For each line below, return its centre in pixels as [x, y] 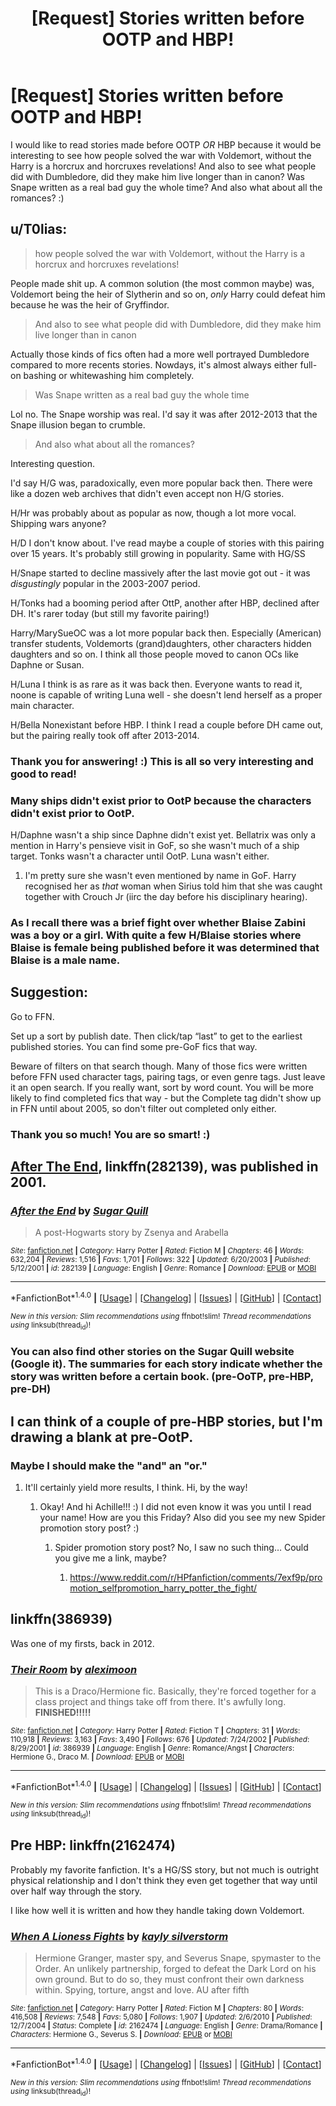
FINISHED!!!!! [63, 1713]
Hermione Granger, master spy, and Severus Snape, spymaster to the [178, 1958]
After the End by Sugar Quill [79, 1210]
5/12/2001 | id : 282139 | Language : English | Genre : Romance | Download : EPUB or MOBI [163, 1268]
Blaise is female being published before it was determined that [165, 947]
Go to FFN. [32, 1016]
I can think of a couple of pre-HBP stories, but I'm [166, 1421]
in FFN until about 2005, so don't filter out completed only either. [143, 1108]
